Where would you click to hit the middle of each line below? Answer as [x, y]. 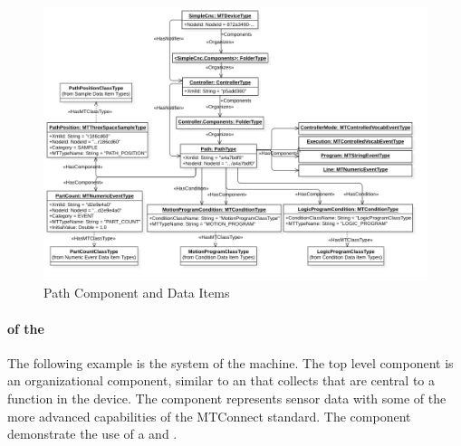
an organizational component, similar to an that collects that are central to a [221, 380]
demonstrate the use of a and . [92, 434]
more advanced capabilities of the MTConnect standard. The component [209, 416]
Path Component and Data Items [137, 293]
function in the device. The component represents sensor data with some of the [227, 399]
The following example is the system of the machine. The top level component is [230, 362]
